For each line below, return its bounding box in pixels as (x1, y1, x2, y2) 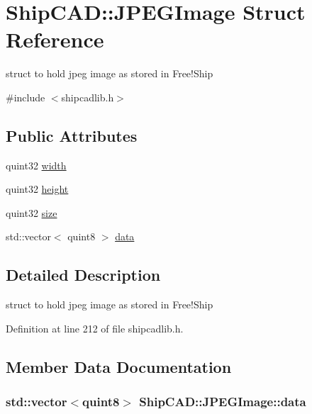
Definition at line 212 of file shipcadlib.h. (6, 320, 184, 335)
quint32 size (6, 205, 57, 220)
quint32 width (6, 157, 67, 172)
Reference (6, 25, 104, 54)
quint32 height (6, 181, 69, 196)
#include (6, 89, 45, 104)
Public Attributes (6, 124, 138, 146)
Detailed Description (6, 264, 161, 286)
